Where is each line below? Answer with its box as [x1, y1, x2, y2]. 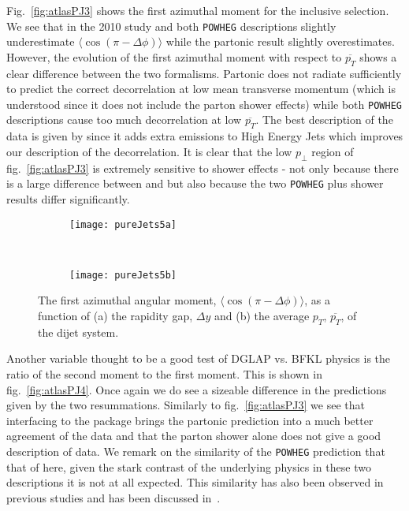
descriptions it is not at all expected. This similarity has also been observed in [6, 474, 384, 490]
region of [311, 143, 354, 159]
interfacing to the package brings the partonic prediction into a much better [6, 412, 374, 428]
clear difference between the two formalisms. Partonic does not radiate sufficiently [6, 65, 402, 81]
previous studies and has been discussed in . [6, 489, 221, 505]
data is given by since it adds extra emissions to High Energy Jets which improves [6, 128, 403, 144]
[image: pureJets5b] [69, 269, 177, 281]
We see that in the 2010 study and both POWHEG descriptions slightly [6, 17, 336, 34]
